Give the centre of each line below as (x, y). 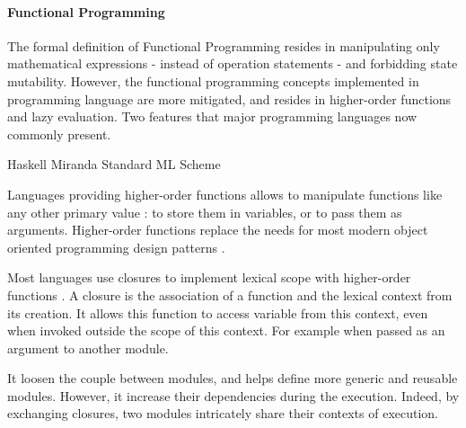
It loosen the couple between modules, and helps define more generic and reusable (233, 378)
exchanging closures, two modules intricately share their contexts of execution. (223, 413)
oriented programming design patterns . (116, 247)
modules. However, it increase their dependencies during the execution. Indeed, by (233, 395)
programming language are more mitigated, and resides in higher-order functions (229, 98)
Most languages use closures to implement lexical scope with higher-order (209, 277)
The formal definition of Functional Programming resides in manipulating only (224, 45)
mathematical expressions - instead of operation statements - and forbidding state (233, 63)
